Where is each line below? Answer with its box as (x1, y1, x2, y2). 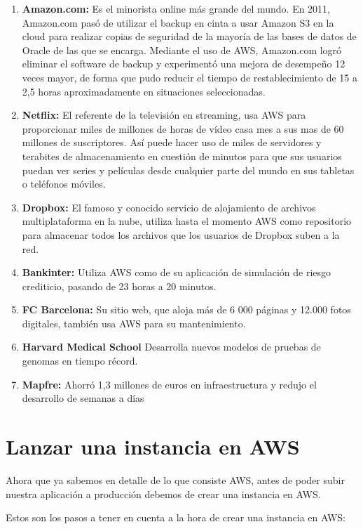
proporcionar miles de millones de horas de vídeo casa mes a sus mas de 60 (22, 121, 344, 136)
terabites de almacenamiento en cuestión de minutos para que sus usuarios (22, 148, 342, 163)
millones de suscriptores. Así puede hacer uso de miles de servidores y (22, 135, 322, 150)
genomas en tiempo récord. (22, 353, 138, 368)
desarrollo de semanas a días (22, 391, 144, 405)
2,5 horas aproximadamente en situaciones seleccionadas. (22, 84, 266, 98)
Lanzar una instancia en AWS (6, 432, 300, 461)
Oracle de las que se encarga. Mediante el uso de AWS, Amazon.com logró (22, 42, 342, 57)
